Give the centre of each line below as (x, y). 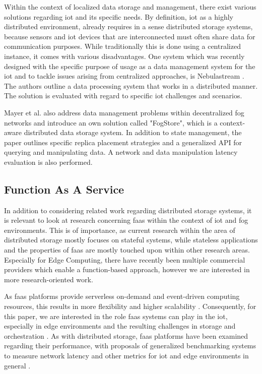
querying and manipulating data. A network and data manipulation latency (121, 152)
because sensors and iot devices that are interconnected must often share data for (130, 36)
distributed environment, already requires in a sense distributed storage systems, (128, 26)
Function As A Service (64, 189)
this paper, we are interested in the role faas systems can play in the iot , (116, 316)
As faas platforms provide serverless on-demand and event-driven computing (122, 296)
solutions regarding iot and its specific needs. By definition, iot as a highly (119, 16)
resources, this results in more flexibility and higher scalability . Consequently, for (130, 306)
